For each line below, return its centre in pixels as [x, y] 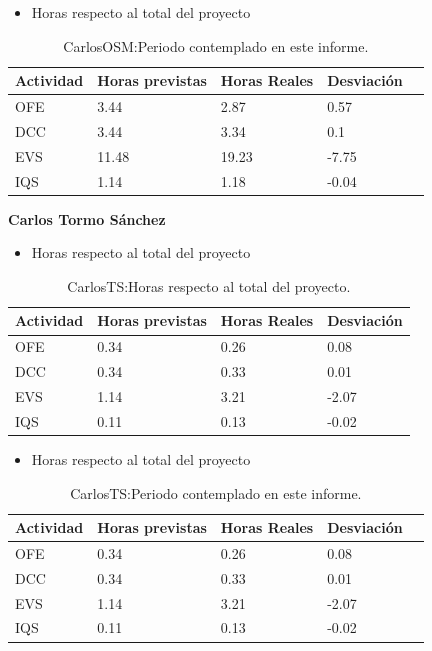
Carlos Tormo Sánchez [87, 218]
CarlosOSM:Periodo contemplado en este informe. [216, 45]
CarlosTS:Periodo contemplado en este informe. [216, 492]
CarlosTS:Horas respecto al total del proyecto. [209, 285]
